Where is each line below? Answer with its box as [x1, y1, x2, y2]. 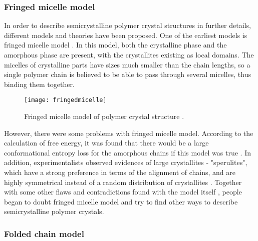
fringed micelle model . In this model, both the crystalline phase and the [4, 39, 227, 50]
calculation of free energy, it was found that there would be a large [4, 137, 209, 148]
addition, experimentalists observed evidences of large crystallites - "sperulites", [4, 157, 247, 167]
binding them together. [4, 78, 75, 89]
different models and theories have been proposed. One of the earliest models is [4, 29, 247, 40]
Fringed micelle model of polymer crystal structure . [24, 111, 184, 121]
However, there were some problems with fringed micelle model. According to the [4, 127, 253, 138]
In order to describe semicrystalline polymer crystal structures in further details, [4, 20, 251, 30]
